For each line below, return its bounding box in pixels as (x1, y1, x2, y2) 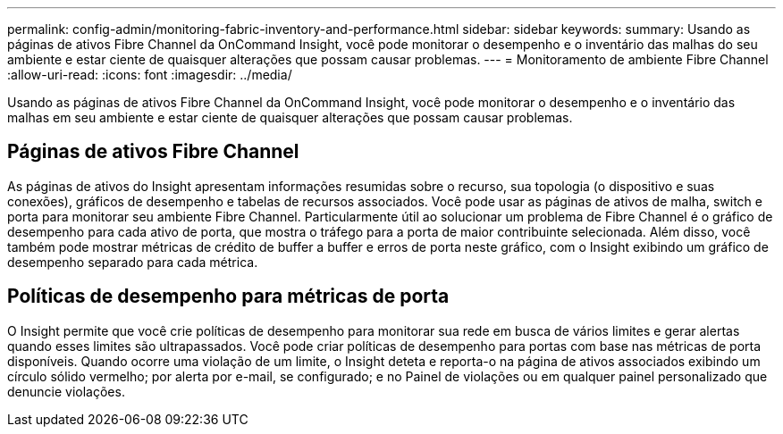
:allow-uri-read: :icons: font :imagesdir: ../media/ (7, 67, 292, 82)
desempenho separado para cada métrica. (7, 254, 258, 270)
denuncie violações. (7, 383, 125, 399)
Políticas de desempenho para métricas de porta (7, 285, 450, 308)
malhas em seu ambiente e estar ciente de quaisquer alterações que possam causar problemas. (7, 110, 573, 125)
